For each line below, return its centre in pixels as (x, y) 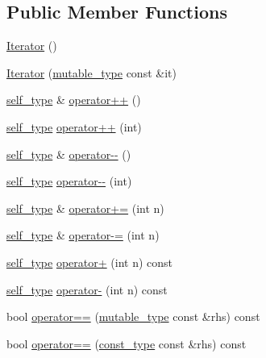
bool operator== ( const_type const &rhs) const (127, 343)
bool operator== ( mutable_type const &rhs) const (133, 316)
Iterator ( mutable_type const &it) (91, 72)
